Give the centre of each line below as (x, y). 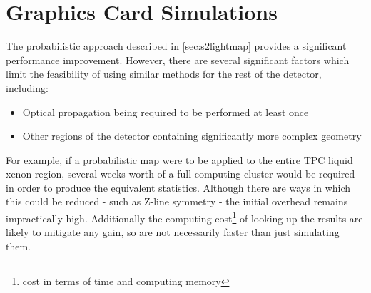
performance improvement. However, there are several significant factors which (178, 60)
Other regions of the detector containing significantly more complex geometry (192, 136)
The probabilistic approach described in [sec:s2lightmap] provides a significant (176, 46)
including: (27, 87)
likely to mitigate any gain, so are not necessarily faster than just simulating (173, 232)
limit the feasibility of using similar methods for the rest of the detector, (164, 74)
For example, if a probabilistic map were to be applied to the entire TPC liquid (179, 159)
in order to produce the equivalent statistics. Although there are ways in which (178, 187)
